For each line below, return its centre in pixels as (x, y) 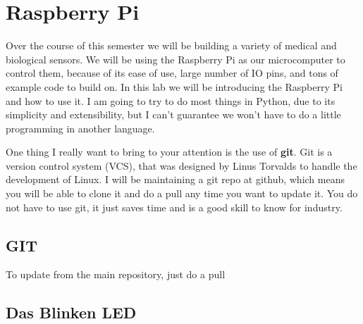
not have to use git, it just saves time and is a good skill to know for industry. (174, 207)
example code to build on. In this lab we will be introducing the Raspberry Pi (174, 86)
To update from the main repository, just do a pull (116, 274)
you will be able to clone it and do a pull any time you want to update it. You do (182, 193)
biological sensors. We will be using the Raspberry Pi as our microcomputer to (176, 59)
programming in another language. (80, 128)
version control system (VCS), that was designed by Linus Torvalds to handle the (181, 165)
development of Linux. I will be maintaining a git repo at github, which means (175, 179)
